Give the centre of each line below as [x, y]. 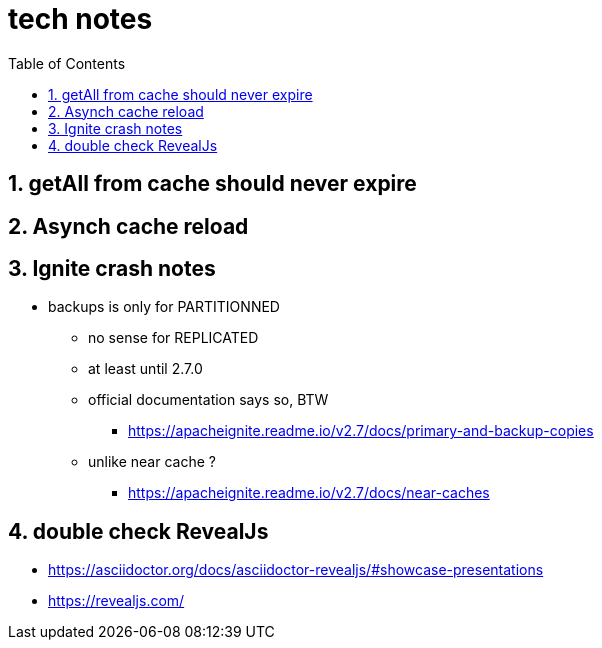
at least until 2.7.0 [145, 369]
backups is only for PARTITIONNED [164, 307]
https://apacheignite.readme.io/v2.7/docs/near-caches [309, 493]
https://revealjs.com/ [116, 601]
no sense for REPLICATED [173, 338]
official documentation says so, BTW [208, 400]
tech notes [80, 19]
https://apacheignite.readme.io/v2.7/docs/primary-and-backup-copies [361, 431]
